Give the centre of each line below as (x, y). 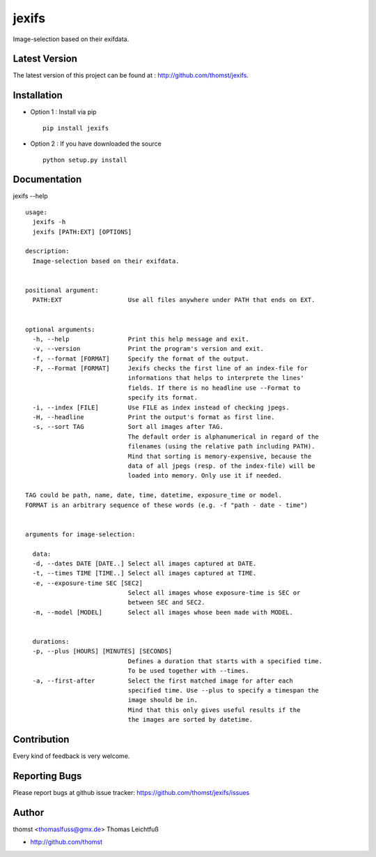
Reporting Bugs (47, 776)
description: (47, 251)
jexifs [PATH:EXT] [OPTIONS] (82, 232)
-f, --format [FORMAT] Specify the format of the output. (141, 358)
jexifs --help (30, 196)
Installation (38, 95)
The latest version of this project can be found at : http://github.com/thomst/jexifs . (131, 75)
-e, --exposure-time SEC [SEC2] (87, 583)
